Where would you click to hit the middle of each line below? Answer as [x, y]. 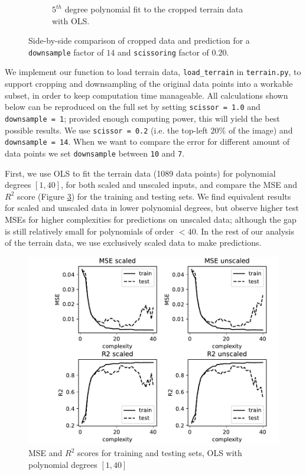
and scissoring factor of [163, 52]
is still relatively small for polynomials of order [89, 231]
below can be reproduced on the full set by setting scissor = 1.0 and [133, 107]
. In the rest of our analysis [245, 231]
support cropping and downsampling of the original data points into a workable [149, 84]
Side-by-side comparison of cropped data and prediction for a [139, 40]
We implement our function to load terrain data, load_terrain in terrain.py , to [153, 72]
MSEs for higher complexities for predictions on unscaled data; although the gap [151, 219]
